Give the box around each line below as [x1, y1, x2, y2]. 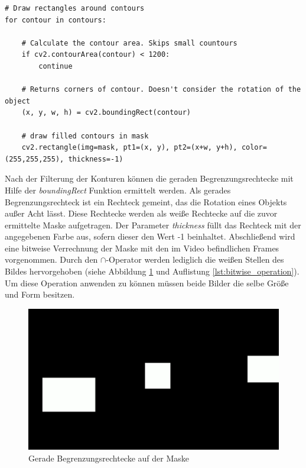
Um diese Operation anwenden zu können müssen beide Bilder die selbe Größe [5, 276, 289, 289]
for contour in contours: [5, 15, 106, 24]
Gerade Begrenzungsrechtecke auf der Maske [28, 451, 190, 464]
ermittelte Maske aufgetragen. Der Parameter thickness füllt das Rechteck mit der [5, 218, 301, 231]
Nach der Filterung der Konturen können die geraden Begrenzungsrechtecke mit [5, 172, 294, 185]
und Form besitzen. [5, 288, 75, 301]
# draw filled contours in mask [21, 131, 149, 140]
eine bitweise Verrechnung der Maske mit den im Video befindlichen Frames [5, 241, 279, 254]
